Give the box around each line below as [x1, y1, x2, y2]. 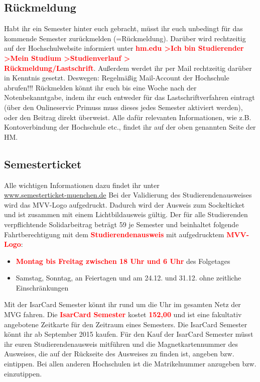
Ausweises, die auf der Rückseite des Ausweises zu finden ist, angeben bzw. [4, 348, 234, 359]
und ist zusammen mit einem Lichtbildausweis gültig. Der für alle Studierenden [4, 209, 248, 220]
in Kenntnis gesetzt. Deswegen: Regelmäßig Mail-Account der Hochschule [4, 72, 229, 83]
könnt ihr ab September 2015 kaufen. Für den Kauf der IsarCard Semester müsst [4, 329, 253, 339]
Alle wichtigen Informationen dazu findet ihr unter [4, 179, 160, 190]
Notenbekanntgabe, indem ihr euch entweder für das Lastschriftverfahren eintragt [4, 92, 255, 103]
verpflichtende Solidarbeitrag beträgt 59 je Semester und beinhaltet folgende [4, 219, 239, 229]
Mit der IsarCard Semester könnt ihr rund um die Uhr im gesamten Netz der [4, 299, 241, 310]
